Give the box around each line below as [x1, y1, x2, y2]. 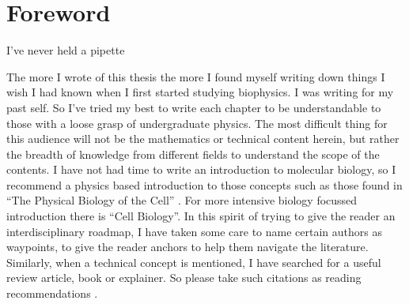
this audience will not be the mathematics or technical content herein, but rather [6, 130, 400, 147]
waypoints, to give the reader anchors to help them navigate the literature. [6, 238, 369, 255]
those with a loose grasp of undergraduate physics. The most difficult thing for [6, 114, 388, 131]
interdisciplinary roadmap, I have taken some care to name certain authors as [6, 223, 382, 239]
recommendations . [6, 285, 98, 302]
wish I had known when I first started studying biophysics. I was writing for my [6, 84, 394, 100]
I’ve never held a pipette [6, 42, 125, 58]
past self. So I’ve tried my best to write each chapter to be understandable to [6, 99, 381, 115]
